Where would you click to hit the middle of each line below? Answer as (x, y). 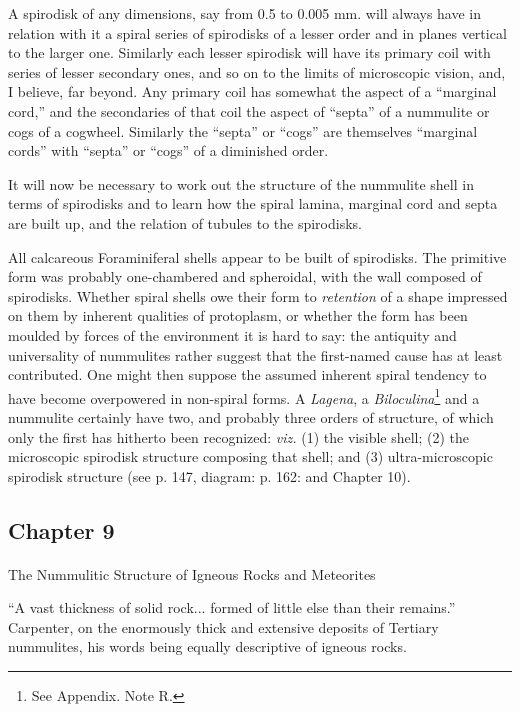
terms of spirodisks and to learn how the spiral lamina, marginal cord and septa (253, 203)
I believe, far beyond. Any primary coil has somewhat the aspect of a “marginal (252, 91)
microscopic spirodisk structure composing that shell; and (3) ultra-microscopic (250, 456)
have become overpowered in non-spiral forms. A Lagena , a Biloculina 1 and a (244, 396)
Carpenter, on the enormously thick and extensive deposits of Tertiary (223, 626)
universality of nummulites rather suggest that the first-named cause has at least (255, 354)
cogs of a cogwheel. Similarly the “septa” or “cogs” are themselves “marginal (243, 130)
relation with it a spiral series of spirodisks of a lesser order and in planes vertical (257, 32)
